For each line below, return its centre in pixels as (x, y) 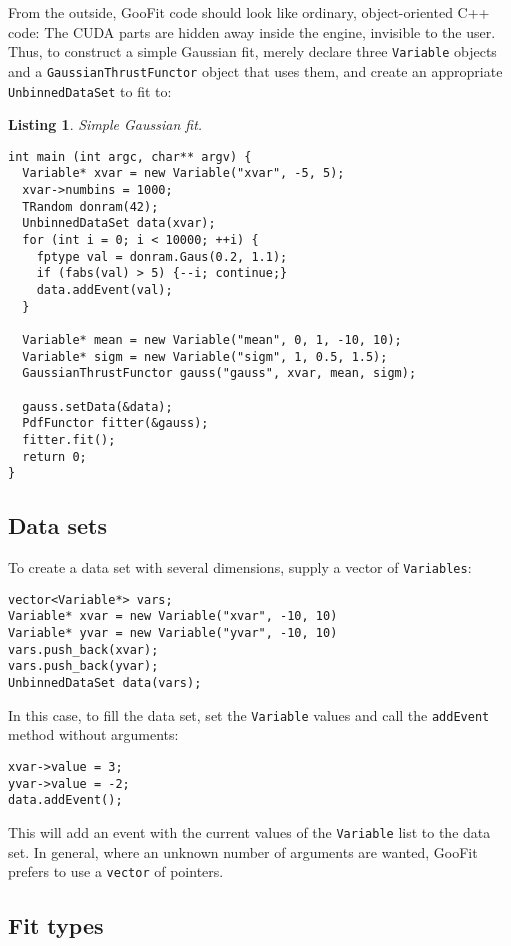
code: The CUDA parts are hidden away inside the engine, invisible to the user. (252, 31)
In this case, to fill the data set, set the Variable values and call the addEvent (249, 714)
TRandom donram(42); (90, 206)
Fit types (56, 925)
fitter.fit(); (69, 439)
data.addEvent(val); (104, 290)
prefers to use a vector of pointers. (116, 871)
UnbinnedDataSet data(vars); (105, 683)
